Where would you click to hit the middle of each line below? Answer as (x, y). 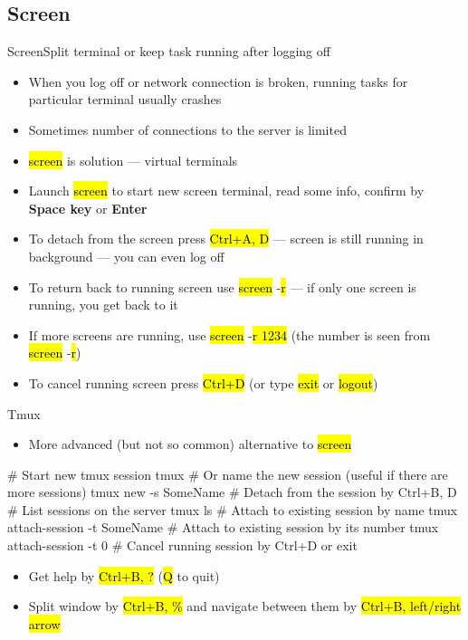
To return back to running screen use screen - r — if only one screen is (222, 287)
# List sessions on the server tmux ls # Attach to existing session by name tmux (233, 509)
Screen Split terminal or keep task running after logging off (169, 51)
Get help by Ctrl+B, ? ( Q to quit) (124, 575)
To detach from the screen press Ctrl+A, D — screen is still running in (226, 239)
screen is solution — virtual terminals (133, 160)
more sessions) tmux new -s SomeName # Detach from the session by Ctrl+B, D (232, 492)
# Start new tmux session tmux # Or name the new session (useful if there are (228, 474)
